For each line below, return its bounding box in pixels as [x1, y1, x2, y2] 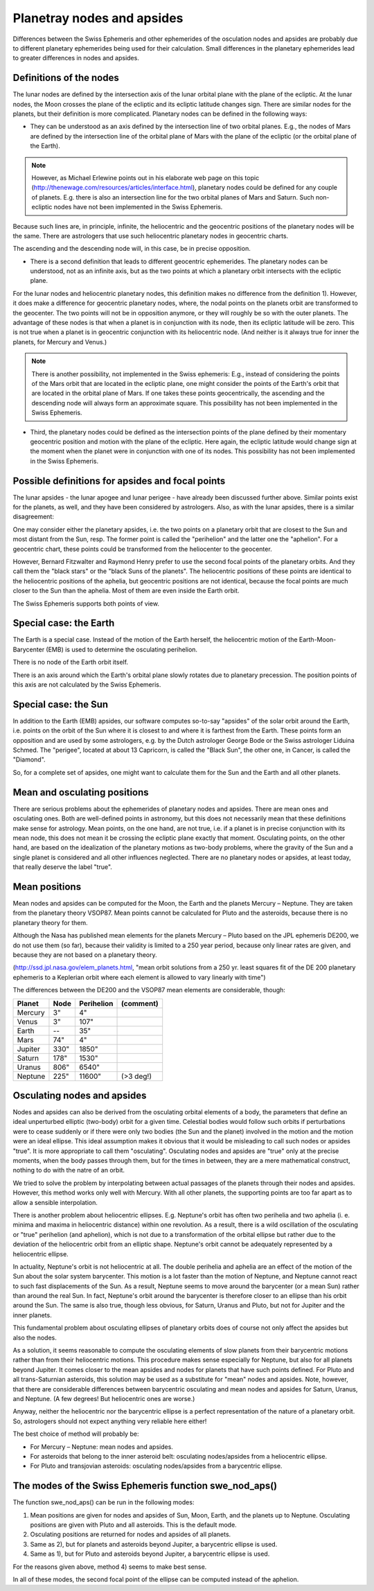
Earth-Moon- [299, 635, 337, 644]
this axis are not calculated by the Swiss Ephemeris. [12, 680, 161, 689]
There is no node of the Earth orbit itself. [12, 658, 128, 667]
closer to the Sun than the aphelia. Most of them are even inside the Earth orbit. [12, 586, 240, 595]
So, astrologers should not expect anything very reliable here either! [12, 1417, 207, 1425]
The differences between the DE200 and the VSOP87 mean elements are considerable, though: [12, 986, 285, 994]
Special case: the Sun [12, 698, 109, 710]
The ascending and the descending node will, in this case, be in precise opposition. [12, 245, 251, 253]
